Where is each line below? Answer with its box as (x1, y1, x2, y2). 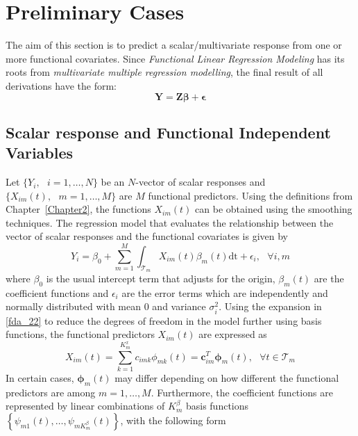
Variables (6, 142, 74, 163)
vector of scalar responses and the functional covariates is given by (6, 229, 288, 243)
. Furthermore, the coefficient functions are (151, 385, 333, 399)
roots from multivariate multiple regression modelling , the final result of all (6, 65, 323, 79)
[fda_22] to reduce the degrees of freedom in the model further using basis (6, 313, 322, 328)
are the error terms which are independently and (121, 285, 328, 300)
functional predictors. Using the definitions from (148, 188, 353, 202)
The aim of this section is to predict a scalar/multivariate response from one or (6, 38, 342, 52)
